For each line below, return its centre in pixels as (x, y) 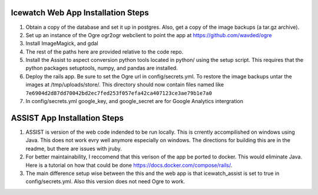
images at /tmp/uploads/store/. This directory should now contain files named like (125, 85)
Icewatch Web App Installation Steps (80, 13)
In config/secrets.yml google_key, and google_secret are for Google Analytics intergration (135, 101)
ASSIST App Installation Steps (67, 118)
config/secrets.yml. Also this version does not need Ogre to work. (105, 181)
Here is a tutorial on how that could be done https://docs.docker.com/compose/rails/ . (129, 165)
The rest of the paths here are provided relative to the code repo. (105, 52)
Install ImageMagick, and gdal (62, 44)
